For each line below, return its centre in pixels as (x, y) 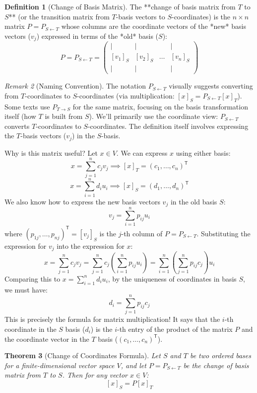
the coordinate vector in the (47, 339)
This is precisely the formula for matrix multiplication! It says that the (112, 319)
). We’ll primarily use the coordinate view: (154, 116)
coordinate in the (31, 329)
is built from (64, 116)
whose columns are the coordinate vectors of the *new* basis (154, 26)
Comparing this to (32, 278)
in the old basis (194, 201)
